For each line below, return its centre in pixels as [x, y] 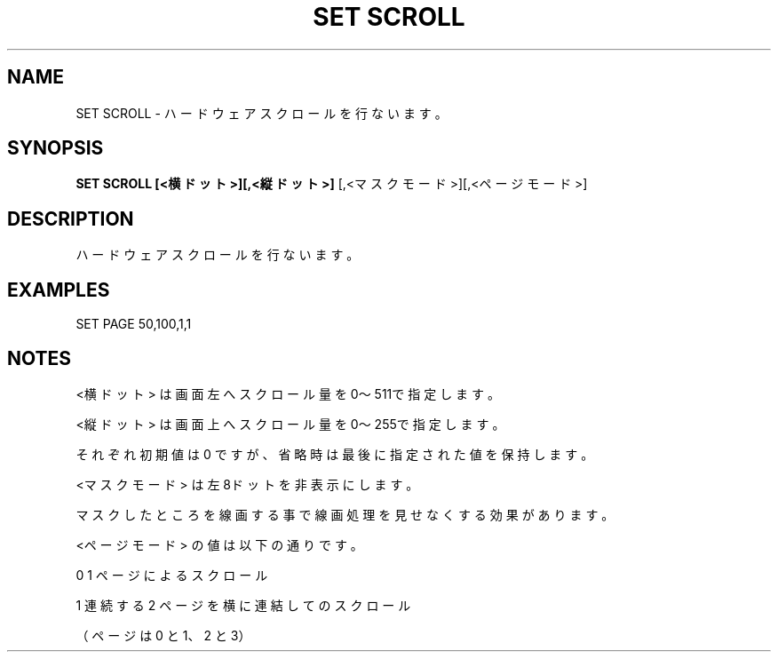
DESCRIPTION [71, 218]
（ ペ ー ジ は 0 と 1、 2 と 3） [163, 635]
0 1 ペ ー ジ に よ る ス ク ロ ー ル [172, 575]
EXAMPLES [59, 290]
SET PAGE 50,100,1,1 [134, 324]
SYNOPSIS [56, 148]
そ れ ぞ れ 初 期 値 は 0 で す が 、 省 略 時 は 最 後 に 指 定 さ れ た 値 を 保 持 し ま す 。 [335, 454]
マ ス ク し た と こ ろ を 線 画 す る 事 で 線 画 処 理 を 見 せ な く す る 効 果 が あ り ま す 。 [345, 514]
